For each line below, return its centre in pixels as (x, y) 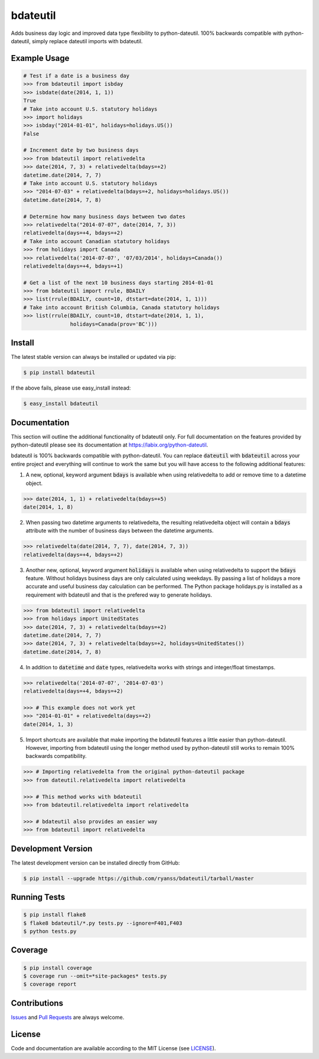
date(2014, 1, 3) (48, 724)
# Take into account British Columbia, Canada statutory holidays (121, 307)
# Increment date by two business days (81, 150)
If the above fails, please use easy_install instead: (71, 388)
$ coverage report (50, 984)
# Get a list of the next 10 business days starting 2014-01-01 (118, 283)
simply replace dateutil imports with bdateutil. (87, 41)
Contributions (37, 1003)
